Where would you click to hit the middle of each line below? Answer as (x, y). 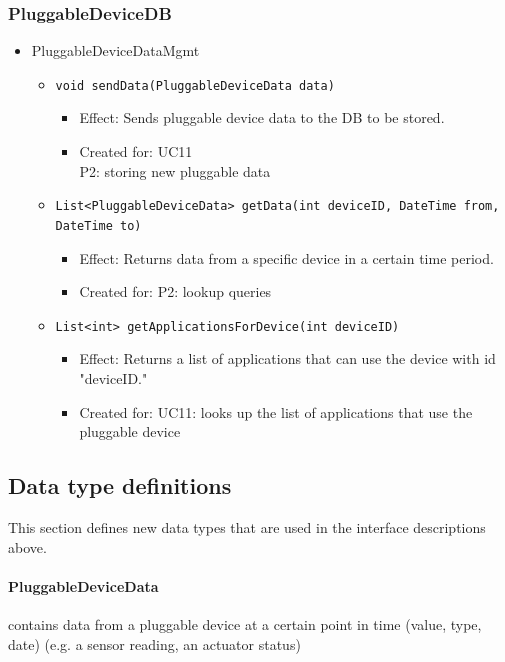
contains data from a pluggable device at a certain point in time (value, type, (245, 623)
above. (27, 546)
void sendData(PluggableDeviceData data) (195, 85)
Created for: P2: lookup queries (175, 291)
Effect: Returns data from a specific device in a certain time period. (286, 257)
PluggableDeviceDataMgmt (115, 50)
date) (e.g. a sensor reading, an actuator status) (154, 643)
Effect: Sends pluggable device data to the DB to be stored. (262, 117)
